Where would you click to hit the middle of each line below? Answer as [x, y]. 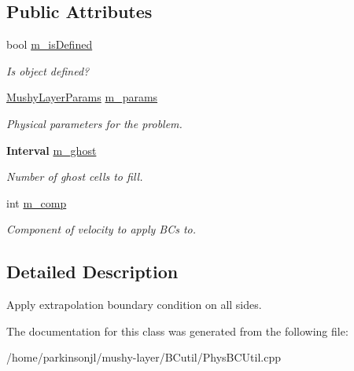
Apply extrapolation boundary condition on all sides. [134, 305]
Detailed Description [92, 272]
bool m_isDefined [50, 44]
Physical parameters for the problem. [94, 123]
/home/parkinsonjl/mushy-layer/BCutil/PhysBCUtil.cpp [144, 357]
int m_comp [37, 202]
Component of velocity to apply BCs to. [101, 229]
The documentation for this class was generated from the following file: [177, 331]
